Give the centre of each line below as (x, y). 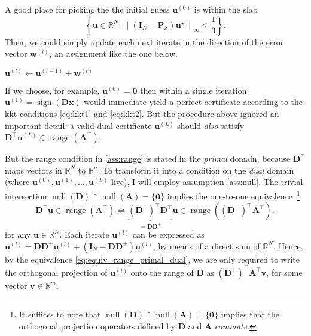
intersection (26, 195)
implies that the (250, 314)
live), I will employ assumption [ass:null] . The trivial (207, 182)
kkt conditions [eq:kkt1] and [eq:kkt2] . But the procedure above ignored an (142, 113)
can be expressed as (168, 234)
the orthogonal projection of (56, 272)
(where (17, 182)
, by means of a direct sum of (206, 246)
